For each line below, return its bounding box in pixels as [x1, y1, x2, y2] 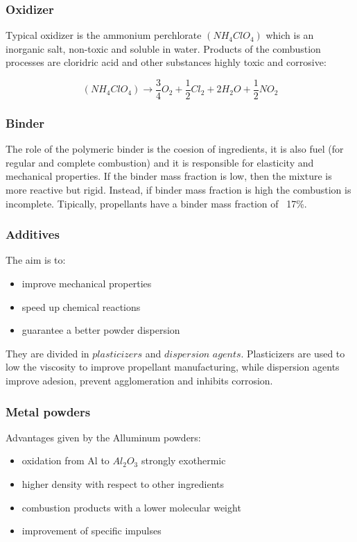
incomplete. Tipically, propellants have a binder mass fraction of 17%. [6, 196, 307, 210]
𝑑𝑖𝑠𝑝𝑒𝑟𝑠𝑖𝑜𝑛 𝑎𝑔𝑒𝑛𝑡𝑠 [164, 349, 241, 359]
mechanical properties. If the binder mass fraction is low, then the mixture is [6, 169, 332, 183]
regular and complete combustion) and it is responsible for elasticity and [6, 155, 314, 169]
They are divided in [6, 346, 89, 360]
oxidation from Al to [21, 453, 110, 468]
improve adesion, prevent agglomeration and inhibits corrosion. [6, 373, 273, 388]
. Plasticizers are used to [241, 346, 345, 360]
